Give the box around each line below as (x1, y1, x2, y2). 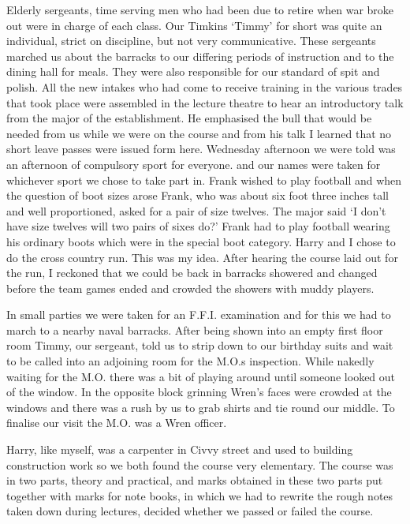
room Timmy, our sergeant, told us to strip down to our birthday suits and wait (6, 337, 393, 354)
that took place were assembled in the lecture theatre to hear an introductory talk (6, 94, 404, 110)
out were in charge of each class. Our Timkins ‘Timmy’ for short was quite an (6, 17, 382, 33)
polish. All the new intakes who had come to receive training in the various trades (6, 78, 403, 95)
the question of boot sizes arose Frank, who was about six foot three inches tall (6, 187, 389, 204)
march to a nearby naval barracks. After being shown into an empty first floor (6, 321, 383, 338)
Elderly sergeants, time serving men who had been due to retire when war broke (6, 2, 394, 17)
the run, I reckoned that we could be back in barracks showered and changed (6, 264, 378, 281)
